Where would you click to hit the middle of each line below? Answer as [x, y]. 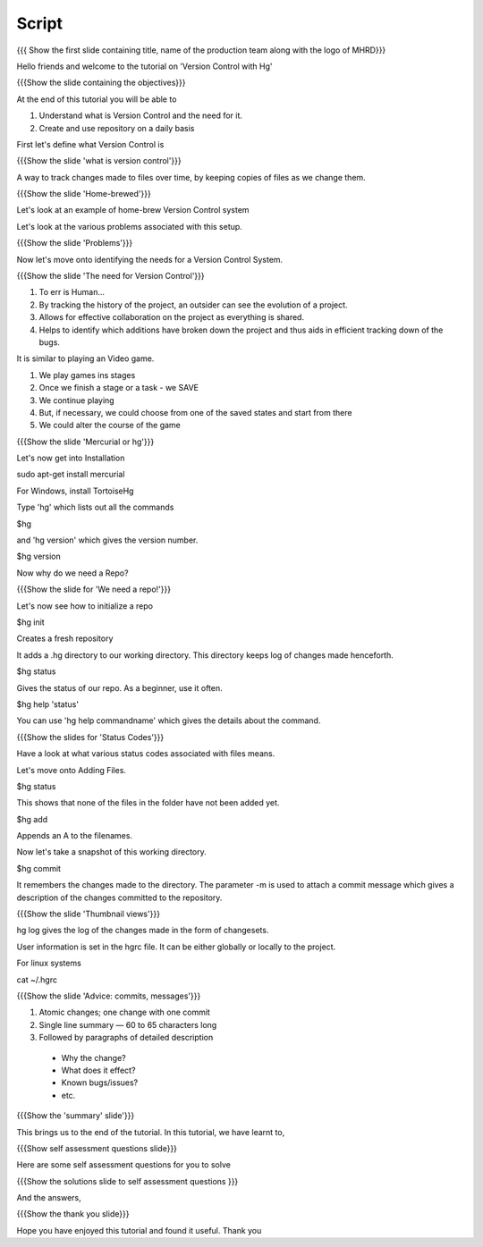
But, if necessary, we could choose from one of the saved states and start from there [195, 412]
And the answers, [49, 1198]
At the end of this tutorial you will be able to [97, 99]
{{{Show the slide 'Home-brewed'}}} [84, 194]
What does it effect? [98, 1070]
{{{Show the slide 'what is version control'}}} [99, 161]
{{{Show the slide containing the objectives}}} [102, 83]
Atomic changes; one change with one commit [124, 1012]
